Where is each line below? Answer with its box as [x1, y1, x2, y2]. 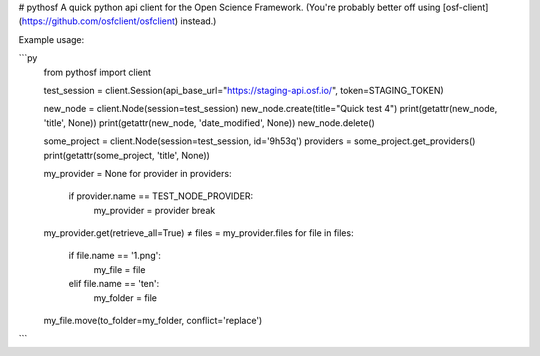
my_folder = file [93, 291, 158, 304]
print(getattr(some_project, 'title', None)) [43, 149, 210, 161]
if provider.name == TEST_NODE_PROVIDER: [68, 190, 254, 202]
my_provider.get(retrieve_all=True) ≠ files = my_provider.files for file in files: [43, 227, 354, 239]
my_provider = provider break [93, 204, 216, 216]
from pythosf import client [43, 66, 152, 78]
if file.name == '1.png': [68, 250, 162, 262]
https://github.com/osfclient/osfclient [21, 15, 175, 27]
